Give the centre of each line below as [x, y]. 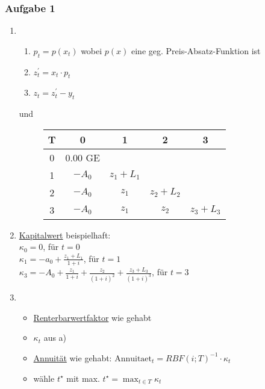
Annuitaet [133, 359]
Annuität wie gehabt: [73, 357]
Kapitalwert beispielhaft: [65, 235]
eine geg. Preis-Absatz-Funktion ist [196, 50]
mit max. [83, 378]
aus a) [55, 338]
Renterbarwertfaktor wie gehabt [92, 317]
